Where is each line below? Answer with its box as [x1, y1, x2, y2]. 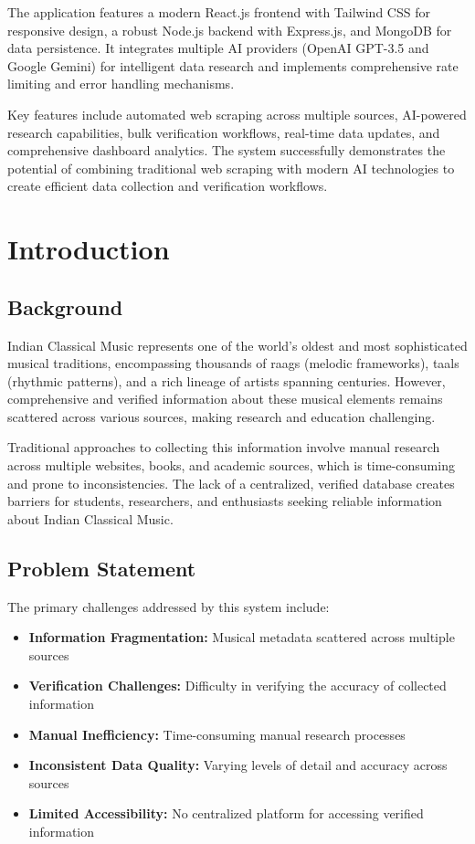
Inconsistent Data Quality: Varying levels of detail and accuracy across [28, 755, 448, 775]
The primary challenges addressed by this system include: [7, 596, 330, 616]
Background [7, 292, 123, 321]
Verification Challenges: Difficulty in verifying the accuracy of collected [28, 676, 447, 695]
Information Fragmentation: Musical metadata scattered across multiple [28, 628, 455, 647]
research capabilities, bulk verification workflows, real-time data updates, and [7, 122, 440, 142]
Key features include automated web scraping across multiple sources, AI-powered [7, 104, 467, 123]
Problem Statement [7, 554, 196, 582]
